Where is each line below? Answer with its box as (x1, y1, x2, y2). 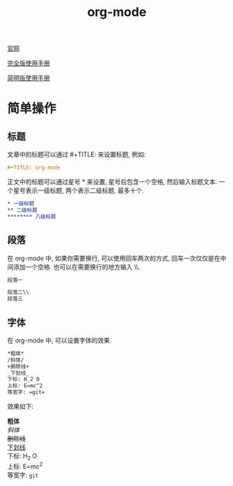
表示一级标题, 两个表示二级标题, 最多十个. (25, 186, 144, 195)
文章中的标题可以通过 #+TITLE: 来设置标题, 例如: (7, 150, 146, 159)
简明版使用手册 (7, 74, 50, 82)
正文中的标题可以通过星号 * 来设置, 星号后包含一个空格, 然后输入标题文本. (7, 178, 218, 186)
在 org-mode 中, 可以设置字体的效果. (7, 336, 112, 344)
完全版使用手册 (7, 59, 50, 67)
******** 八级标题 (7, 213, 56, 220)
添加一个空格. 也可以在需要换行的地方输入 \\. (13, 262, 140, 271)
